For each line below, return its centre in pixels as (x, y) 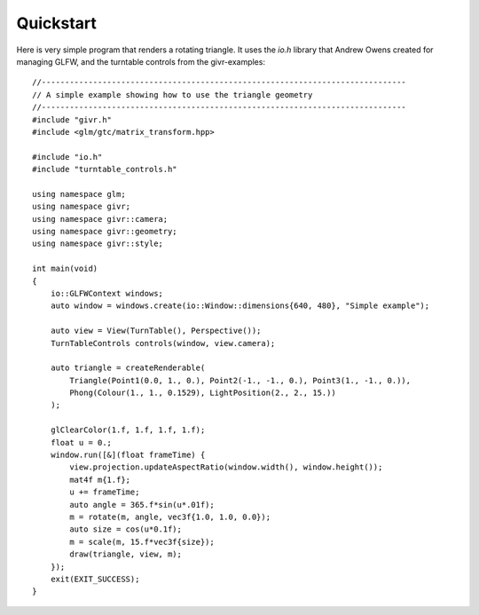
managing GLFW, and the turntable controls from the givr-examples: (141, 61)
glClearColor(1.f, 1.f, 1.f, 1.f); (128, 430)
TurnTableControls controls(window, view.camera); (163, 343)
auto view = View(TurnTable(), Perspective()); (156, 331)
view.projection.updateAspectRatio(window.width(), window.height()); (226, 467)
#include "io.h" (67, 157)
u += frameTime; (105, 492)
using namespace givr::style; (98, 244)
